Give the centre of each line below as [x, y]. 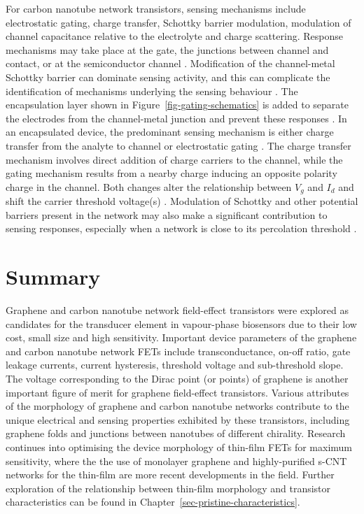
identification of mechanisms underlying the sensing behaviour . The [152, 91]
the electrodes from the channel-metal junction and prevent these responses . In [176, 118]
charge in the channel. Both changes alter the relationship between [149, 186]
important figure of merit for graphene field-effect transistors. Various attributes [177, 392]
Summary [53, 277]
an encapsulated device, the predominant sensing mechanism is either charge [170, 132]
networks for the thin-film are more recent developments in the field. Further [170, 474]
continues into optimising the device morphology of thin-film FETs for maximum [179, 447]
